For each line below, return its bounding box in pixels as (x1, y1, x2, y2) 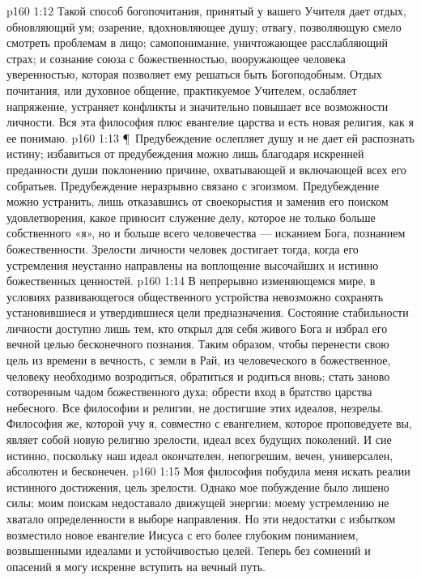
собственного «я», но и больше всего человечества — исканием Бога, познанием (6, 224, 406, 241)
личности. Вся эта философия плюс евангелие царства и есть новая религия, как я (6, 113, 414, 130)
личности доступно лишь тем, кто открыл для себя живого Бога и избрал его (6, 319, 388, 336)
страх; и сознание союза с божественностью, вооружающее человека (6, 49, 346, 66)
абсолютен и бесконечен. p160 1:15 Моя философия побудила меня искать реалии (6, 463, 410, 480)
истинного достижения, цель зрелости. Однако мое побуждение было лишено (6, 478, 389, 495)
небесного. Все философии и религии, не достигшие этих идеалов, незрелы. (6, 399, 384, 416)
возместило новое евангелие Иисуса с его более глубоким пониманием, (6, 526, 359, 543)
